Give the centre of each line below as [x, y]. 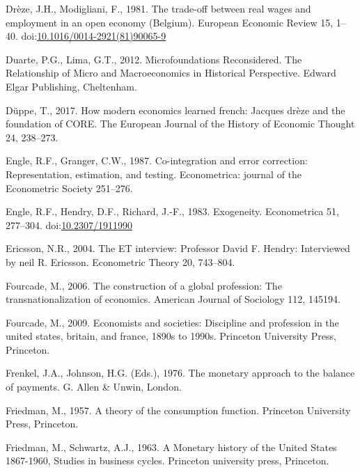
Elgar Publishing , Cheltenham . [71, 86]
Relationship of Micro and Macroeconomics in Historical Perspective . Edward [171, 73]
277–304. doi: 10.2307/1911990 [69, 225]
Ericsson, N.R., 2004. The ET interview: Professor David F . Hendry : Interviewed [178, 248]
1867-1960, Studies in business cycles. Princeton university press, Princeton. [167, 461]
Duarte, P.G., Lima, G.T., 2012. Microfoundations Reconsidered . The [154, 59]
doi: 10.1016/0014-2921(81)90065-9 [94, 36]
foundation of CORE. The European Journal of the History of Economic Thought [180, 124]
